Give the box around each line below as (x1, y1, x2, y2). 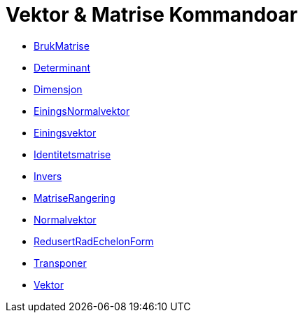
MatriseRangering (34, 191, 115, 204)
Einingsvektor (34, 126, 97, 139)
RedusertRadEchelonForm (34, 235, 154, 247)
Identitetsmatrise (34, 148, 111, 160)
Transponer (34, 256, 87, 269)
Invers (34, 170, 62, 182)
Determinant (34, 61, 90, 74)
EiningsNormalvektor (34, 104, 130, 117)
